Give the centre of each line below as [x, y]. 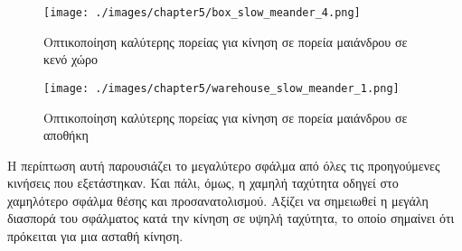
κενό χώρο [71, 59]
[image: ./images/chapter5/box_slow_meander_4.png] [202, 13]
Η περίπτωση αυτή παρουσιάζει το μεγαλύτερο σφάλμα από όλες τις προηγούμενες [224, 165]
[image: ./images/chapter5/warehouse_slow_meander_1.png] [222, 88]
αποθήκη [66, 135]
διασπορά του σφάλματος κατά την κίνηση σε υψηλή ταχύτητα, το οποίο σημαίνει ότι [231, 218]
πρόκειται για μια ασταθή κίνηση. [95, 236]
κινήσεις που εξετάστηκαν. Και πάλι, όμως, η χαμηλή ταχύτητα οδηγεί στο [203, 183]
